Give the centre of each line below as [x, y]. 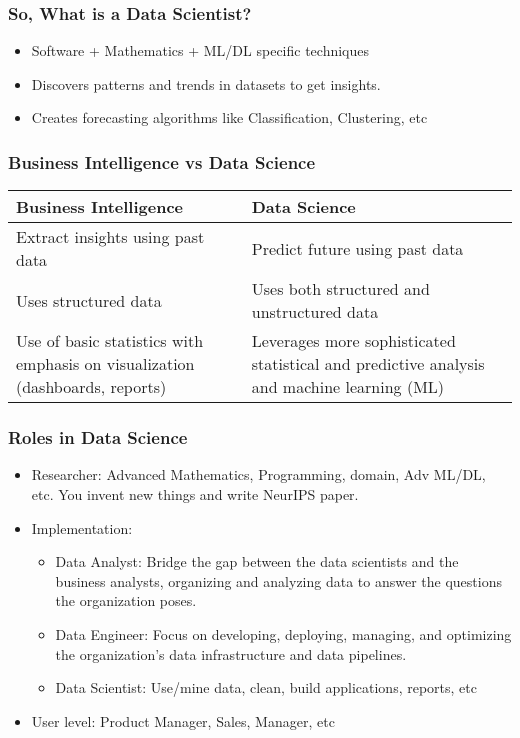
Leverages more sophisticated [353, 341]
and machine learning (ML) [348, 387]
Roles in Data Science [98, 437]
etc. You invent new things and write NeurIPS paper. [195, 494]
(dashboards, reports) [91, 387]
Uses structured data [89, 300]
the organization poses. [126, 600]
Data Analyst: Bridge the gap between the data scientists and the [257, 561]
